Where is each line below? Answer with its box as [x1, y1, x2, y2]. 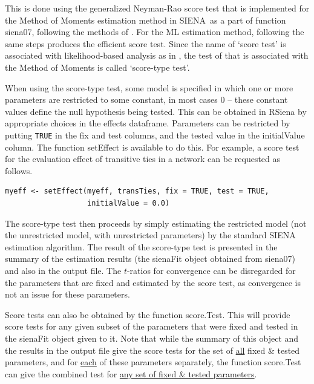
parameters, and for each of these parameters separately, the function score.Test [5, 356, 301, 368]
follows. [5, 164, 33, 177]
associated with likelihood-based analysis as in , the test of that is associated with [5, 49, 309, 62]
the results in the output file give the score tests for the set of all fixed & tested [5, 343, 300, 356]
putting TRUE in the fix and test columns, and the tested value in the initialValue [5, 128, 305, 141]
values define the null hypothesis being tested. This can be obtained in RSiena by [5, 105, 307, 117]
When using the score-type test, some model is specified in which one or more [5, 81, 293, 94]
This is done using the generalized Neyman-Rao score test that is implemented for [5, 2, 310, 14]
